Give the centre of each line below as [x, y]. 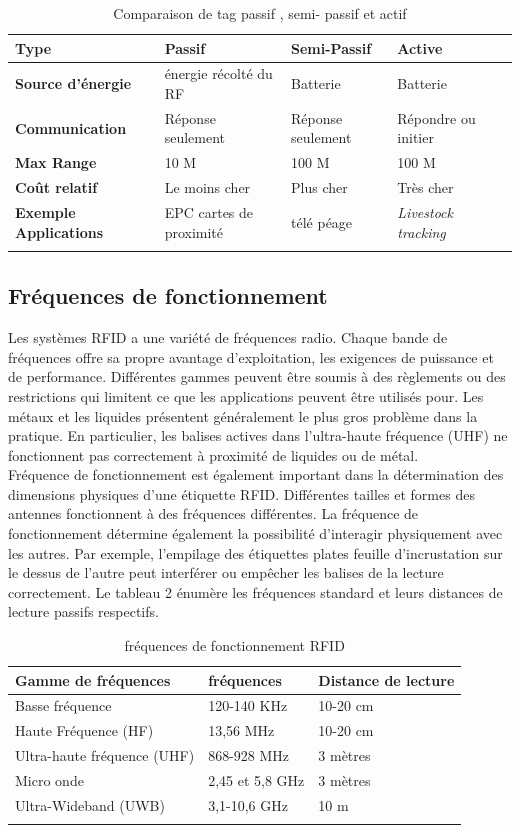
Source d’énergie [73, 83]
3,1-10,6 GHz [248, 804]
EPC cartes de [209, 212]
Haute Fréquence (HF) [84, 730]
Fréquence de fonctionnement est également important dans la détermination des [256, 474]
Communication [71, 127]
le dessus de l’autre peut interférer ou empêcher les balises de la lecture [226, 572]
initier [415, 137]
